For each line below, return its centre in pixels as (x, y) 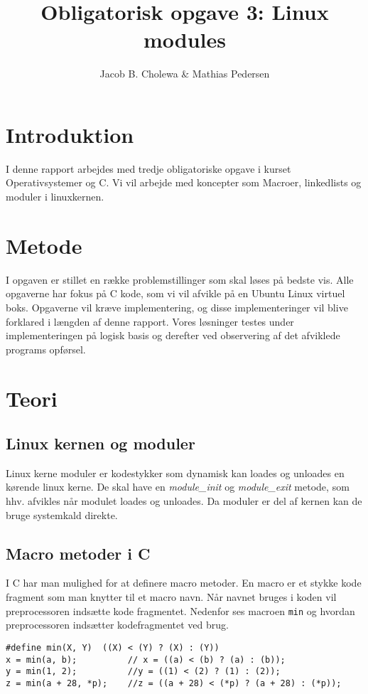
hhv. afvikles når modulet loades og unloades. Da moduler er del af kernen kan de (184, 501)
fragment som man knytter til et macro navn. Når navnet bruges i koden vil (171, 597)
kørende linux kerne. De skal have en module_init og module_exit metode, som (178, 487)
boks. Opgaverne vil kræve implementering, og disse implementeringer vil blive (177, 307)
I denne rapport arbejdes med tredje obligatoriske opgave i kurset (148, 168)
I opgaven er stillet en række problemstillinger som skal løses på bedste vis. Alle (180, 279)
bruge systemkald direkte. (62, 514)
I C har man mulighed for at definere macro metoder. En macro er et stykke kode (184, 583)
